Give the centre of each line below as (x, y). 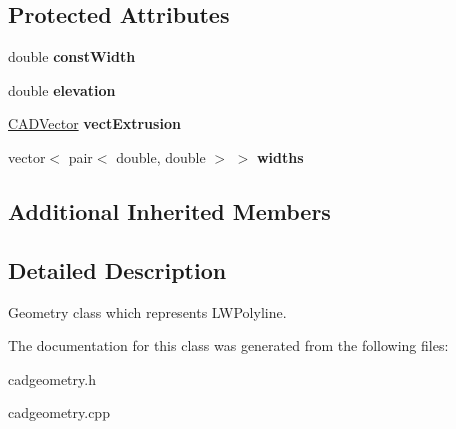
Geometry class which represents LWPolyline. (147, 311)
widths (280, 156)
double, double (161, 156)
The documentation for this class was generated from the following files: (228, 345)
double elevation (62, 89)
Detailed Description (117, 269)
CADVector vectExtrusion (94, 123)
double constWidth (72, 56)
